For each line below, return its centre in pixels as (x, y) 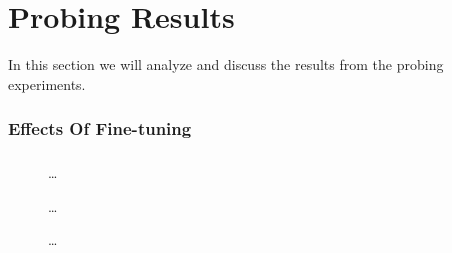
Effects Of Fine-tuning (100, 128)
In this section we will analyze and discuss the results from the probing (226, 64)
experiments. (47, 83)
